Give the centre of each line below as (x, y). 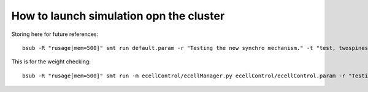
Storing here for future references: (55, 34)
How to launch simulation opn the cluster (118, 16)
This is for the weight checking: (51, 62)
